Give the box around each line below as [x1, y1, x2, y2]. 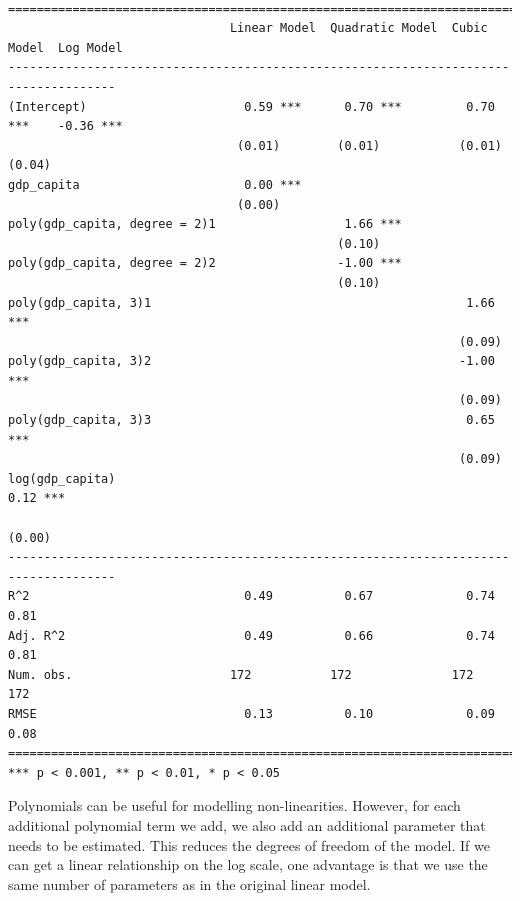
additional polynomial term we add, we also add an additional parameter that [8, 814, 486, 835]
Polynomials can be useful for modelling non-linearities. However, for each [8, 795, 461, 816]
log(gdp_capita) [8, 471, 116, 486]
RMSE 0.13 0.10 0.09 [8, 706, 495, 721]
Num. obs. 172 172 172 [8, 667, 474, 682]
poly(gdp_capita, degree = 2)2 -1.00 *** [8, 256, 402, 271]
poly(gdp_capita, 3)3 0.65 [8, 413, 495, 428]
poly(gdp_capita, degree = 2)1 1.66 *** [8, 217, 402, 232]
